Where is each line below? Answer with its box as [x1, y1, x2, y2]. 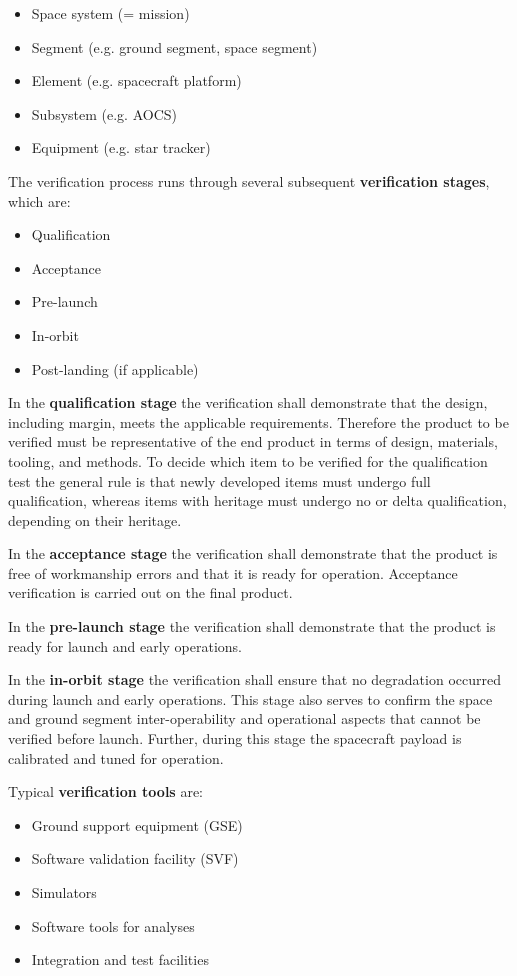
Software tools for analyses [31, 915, 195, 936]
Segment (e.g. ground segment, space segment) [31, 36, 318, 57]
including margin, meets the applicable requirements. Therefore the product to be [8, 411, 509, 432]
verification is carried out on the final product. [8, 582, 293, 603]
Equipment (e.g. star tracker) [31, 137, 211, 158]
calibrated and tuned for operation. [8, 747, 224, 768]
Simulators [31, 882, 97, 902]
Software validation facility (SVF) [31, 848, 239, 869]
